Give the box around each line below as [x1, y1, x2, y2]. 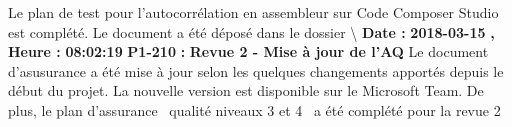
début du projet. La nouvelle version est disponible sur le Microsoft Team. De [8, 80, 484, 101]
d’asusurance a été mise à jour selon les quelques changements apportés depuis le [8, 60, 504, 81]
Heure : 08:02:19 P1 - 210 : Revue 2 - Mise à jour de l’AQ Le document [8, 41, 489, 62]
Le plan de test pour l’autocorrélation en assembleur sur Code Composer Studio [8, 2, 499, 22]
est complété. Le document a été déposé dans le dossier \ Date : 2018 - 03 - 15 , [8, 21, 495, 42]
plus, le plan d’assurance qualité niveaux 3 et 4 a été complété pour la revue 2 [8, 99, 501, 120]
